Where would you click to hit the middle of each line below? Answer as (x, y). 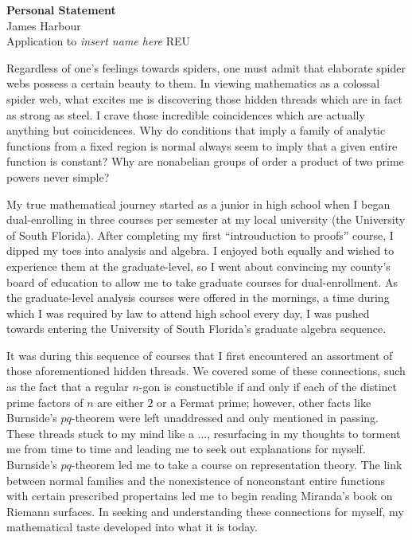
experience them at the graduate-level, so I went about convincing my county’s (198, 266)
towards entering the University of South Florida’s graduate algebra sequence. (196, 329)
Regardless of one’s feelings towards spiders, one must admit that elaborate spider (206, 67)
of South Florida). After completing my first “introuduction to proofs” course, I (200, 235)
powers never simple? (58, 176)
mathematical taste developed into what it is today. (132, 527)
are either (120, 402)
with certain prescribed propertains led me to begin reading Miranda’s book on (200, 496)
